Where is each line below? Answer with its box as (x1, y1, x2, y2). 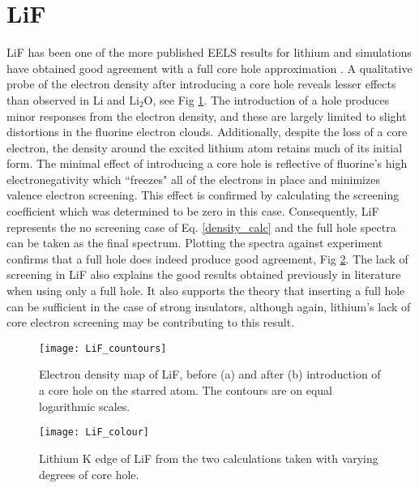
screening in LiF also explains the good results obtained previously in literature (6, 266, 401, 283)
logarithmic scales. (39, 397, 130, 414)
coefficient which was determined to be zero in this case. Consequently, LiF (6, 203, 379, 220)
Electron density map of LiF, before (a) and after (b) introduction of (39, 366, 381, 383)
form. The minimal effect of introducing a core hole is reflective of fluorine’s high (6, 155, 408, 172)
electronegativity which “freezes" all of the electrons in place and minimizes (6, 170, 380, 187)
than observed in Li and (6, 91, 126, 108)
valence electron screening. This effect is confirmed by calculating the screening (6, 186, 400, 203)
